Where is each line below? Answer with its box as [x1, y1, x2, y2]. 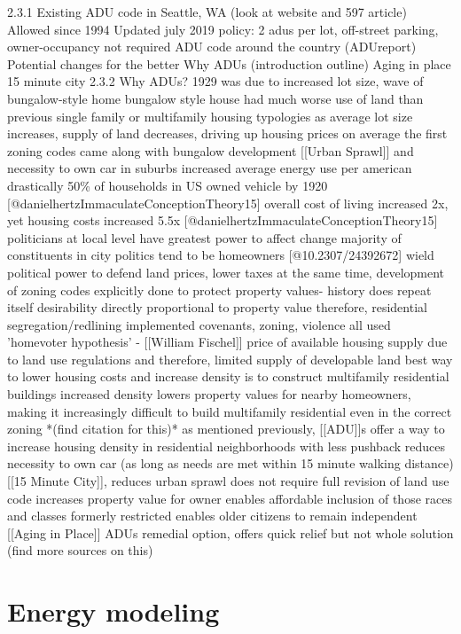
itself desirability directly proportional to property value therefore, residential [7, 298, 427, 317]
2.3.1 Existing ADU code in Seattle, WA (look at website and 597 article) [7, 3, 407, 20]
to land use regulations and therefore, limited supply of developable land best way [7, 349, 453, 368]
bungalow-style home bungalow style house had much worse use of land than [7, 89, 424, 107]
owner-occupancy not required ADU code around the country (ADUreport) [7, 37, 417, 56]
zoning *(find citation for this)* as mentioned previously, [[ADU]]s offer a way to [7, 419, 445, 438]
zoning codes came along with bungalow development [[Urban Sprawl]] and [7, 141, 414, 160]
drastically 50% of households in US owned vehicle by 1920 [7, 176, 328, 194]
